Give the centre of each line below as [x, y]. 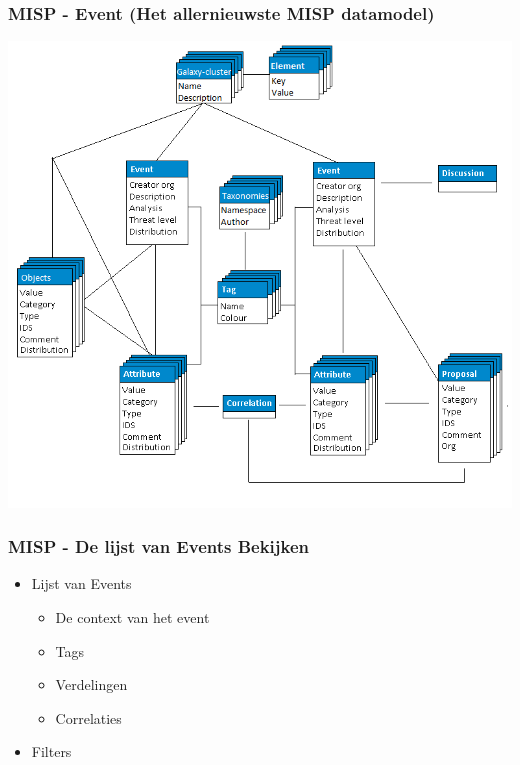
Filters [51, 751]
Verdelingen [91, 684]
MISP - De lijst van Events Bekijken [159, 546]
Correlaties [88, 717]
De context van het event [132, 617]
